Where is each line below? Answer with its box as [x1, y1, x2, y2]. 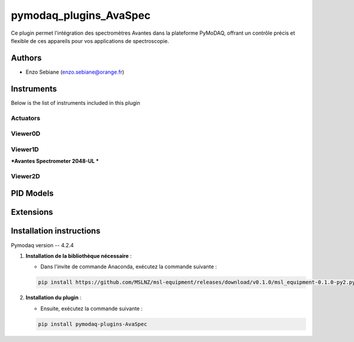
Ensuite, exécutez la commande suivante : [40, 305, 143, 312]
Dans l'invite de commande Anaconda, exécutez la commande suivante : [40, 263, 217, 270]
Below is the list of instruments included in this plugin [11, 99, 141, 106]
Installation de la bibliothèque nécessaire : [25, 252, 132, 259]
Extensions [11, 207, 53, 217]
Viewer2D [11, 172, 41, 180]
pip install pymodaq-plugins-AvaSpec [38, 321, 147, 327]
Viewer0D [11, 130, 41, 138]
